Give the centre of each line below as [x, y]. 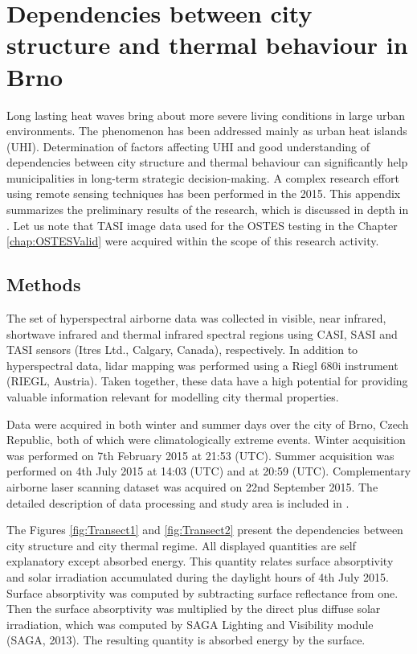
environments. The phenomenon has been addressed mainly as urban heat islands [207, 131]
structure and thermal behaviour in [207, 45]
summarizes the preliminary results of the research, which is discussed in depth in [208, 210]
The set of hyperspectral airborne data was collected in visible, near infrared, [196, 318]
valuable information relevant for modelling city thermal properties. [173, 397]
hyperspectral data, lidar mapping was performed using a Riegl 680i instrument [202, 365]
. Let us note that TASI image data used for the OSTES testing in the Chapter [202, 225]
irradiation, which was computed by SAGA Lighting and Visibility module [190, 624]
